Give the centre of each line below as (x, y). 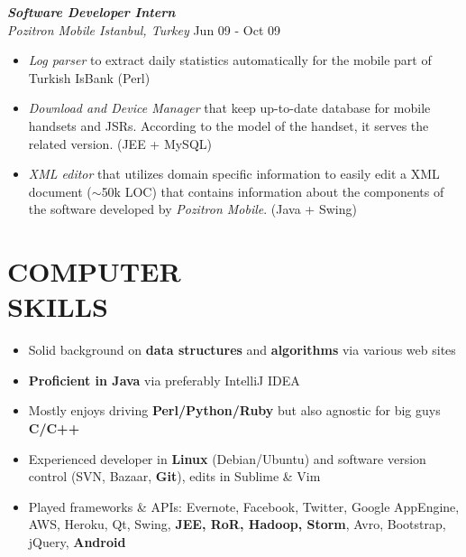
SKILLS (58, 306)
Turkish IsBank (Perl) (89, 77)
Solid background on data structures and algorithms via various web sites (242, 350)
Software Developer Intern (91, 12)
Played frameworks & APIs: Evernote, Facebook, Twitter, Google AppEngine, (244, 506)
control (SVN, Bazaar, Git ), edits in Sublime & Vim (174, 476)
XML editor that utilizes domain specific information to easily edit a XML (234, 174)
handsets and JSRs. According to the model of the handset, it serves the (228, 125)
